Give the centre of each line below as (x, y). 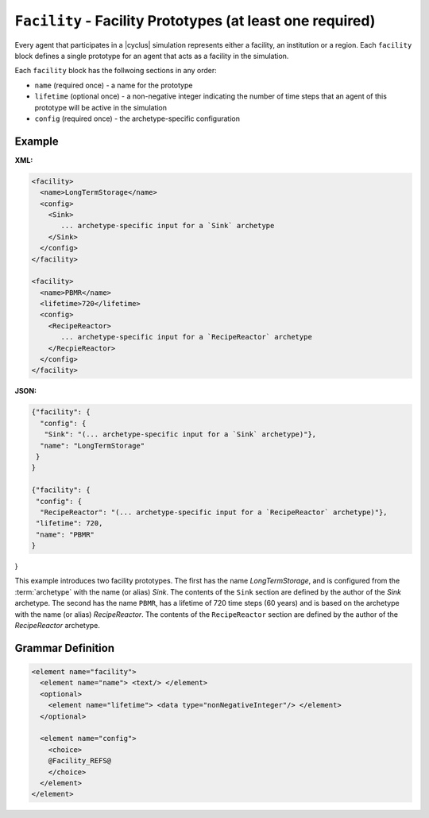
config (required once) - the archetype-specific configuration (137, 118)
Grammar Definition (65, 648)
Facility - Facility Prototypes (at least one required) (195, 21)
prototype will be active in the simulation (100, 107)
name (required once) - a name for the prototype (114, 85)
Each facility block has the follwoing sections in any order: (116, 71)
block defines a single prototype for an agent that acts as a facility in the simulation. (152, 56)
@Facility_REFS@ (79, 761)
